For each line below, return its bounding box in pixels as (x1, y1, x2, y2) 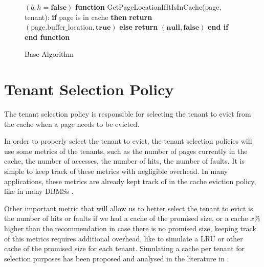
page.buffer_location (31, 24, 93, 32)
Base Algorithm (25, 49, 74, 59)
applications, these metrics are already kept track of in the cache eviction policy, (4, 175, 256, 186)
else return (119, 21, 158, 32)
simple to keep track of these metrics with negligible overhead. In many (4, 166, 228, 176)
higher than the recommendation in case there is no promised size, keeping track (4, 223, 256, 234)
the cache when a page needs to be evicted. (4, 118, 140, 129)
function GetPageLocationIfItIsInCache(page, (75, 2, 222, 12)
